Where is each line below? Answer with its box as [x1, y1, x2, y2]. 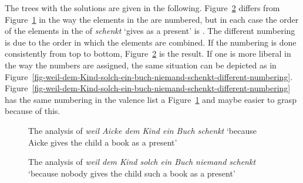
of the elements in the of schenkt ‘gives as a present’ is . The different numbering [5, 25, 295, 37]
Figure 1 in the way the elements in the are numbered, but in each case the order [5, 13, 299, 25]
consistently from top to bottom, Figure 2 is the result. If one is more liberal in [5, 47, 291, 60]
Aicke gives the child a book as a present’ [28, 136, 177, 148]
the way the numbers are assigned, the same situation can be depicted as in [5, 58, 277, 71]
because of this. [5, 105, 60, 117]
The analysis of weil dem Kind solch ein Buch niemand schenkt [28, 156, 256, 168]
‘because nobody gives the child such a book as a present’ [28, 167, 235, 179]
